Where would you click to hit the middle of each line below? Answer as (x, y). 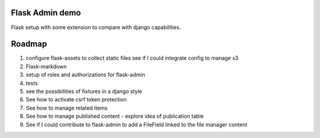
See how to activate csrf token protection (76, 100)
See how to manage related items (67, 108)
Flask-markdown (46, 66)
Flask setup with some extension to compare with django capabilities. (96, 27)
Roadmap (29, 44)
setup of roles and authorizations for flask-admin (85, 75)
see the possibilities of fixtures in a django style (84, 91)
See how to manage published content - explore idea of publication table (115, 116)
